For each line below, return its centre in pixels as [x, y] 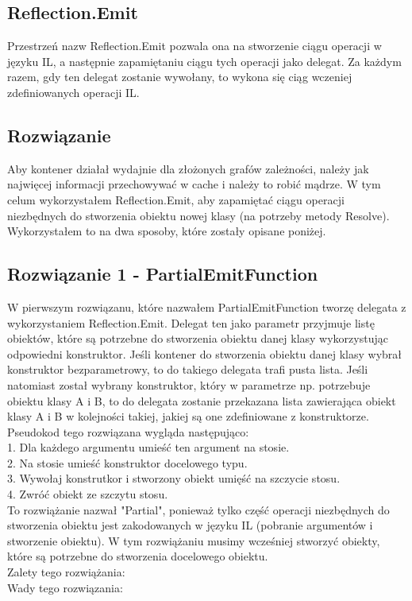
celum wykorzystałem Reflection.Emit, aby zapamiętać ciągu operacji [176, 199]
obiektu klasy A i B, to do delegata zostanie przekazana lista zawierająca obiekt [202, 400]
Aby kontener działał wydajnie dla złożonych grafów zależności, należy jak [188, 168]
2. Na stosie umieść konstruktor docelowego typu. [127, 462]
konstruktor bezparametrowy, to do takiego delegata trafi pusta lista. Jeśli [188, 369]
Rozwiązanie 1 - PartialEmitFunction [163, 274]
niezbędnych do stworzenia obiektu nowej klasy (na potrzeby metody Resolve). [198, 215]
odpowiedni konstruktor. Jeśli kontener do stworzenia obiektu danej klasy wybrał [204, 353]
